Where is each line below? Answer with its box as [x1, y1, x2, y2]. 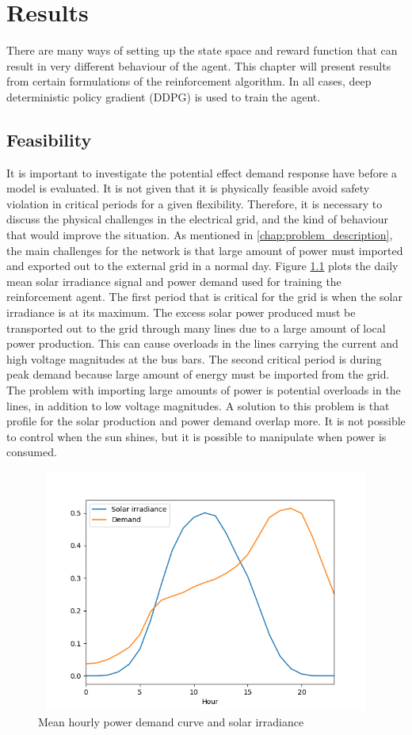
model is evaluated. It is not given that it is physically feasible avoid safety [6, 180, 370, 196]
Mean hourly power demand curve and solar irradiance [38, 713, 304, 729]
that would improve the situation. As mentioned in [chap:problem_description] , [6, 227, 393, 243]
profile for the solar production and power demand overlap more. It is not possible [6, 413, 406, 429]
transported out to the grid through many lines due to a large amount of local [6, 319, 386, 336]
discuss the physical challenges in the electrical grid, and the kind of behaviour [6, 211, 388, 227]
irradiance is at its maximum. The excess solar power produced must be [6, 304, 356, 321]
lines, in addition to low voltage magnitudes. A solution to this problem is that [6, 397, 390, 413]
